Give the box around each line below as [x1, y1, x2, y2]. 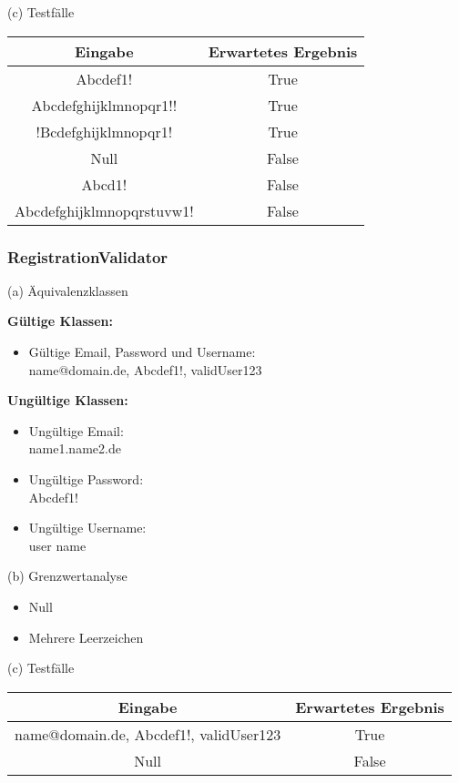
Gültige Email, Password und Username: [28, 342, 256, 361]
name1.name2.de [28, 439, 121, 458]
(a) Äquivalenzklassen [7, 280, 128, 300]
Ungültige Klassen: [7, 391, 128, 410]
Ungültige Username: [28, 518, 147, 537]
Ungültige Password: [28, 469, 144, 488]
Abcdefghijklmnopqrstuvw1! [15, 199, 194, 221]
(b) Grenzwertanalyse [7, 566, 127, 585]
